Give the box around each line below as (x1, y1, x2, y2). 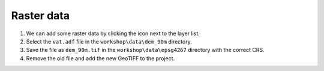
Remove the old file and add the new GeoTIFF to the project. (26, 54, 175, 62)
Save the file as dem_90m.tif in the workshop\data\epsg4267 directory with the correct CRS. (26, 47, 265, 54)
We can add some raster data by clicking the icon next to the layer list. (26, 30, 200, 37)
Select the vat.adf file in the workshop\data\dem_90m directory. (26, 38, 192, 45)
